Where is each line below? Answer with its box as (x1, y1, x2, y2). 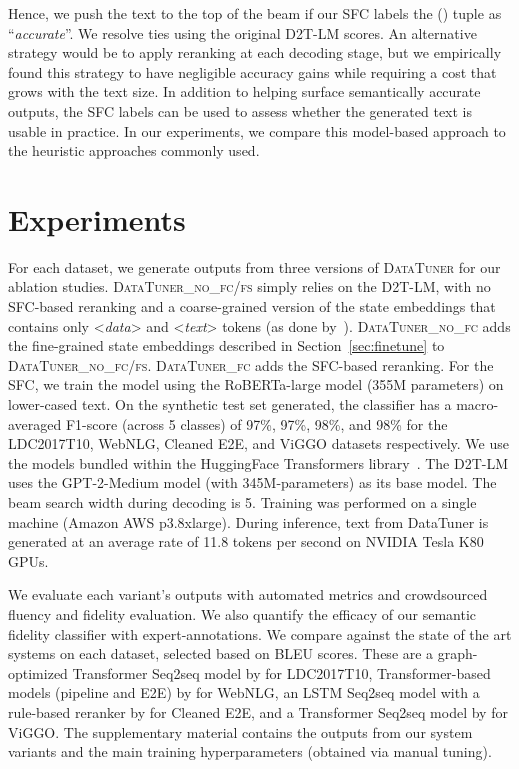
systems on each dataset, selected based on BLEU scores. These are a (8, 643, 434, 664)
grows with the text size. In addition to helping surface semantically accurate (8, 81, 481, 102)
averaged (8, 413, 62, 434)
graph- (437, 643, 478, 664)
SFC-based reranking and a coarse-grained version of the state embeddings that (8, 296, 496, 317)
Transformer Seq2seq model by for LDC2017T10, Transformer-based (72, 662, 491, 683)
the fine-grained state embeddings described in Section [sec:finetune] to (8, 335, 445, 356)
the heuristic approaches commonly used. (8, 140, 260, 161)
